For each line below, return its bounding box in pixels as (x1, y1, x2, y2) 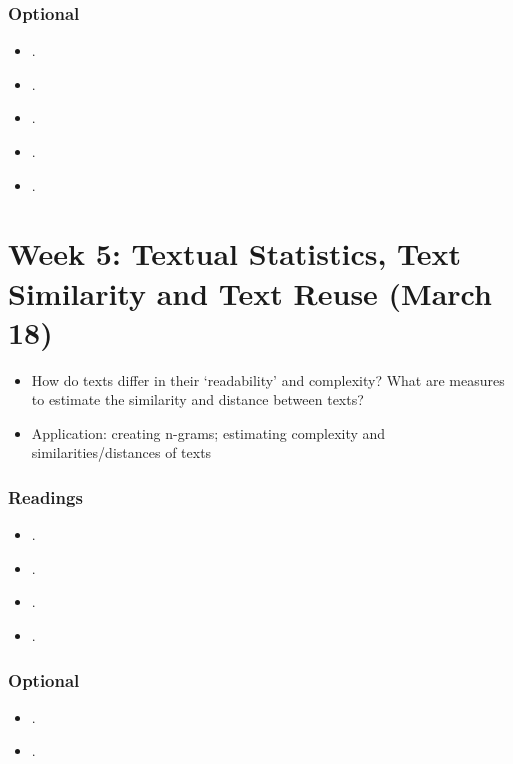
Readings (8, 484, 83, 509)
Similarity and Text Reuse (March (8, 272, 492, 313)
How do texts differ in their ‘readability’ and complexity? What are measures (31, 369, 505, 390)
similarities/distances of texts (31, 442, 212, 463)
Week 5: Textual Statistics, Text (8, 233, 462, 274)
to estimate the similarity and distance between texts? (31, 389, 364, 410)
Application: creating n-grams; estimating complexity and (31, 422, 386, 443)
